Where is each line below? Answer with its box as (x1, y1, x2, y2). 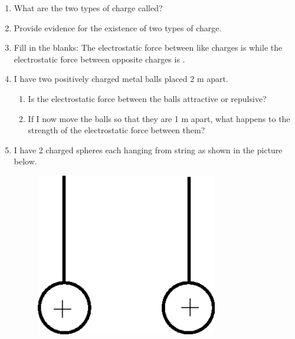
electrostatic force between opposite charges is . (14, 52, 185, 65)
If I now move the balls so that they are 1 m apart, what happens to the (28, 112, 290, 124)
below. (14, 155, 37, 167)
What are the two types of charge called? (14, 2, 163, 14)
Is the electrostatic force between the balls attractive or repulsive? (28, 92, 267, 104)
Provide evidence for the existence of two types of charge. (14, 21, 222, 34)
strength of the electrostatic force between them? (28, 124, 205, 136)
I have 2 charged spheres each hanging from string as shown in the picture (14, 143, 283, 156)
